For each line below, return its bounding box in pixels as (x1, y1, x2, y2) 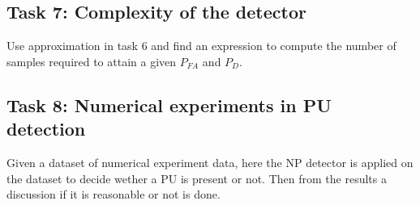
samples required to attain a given (6, 52, 177, 69)
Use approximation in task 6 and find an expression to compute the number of (6, 37, 396, 54)
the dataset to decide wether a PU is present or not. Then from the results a (6, 169, 387, 186)
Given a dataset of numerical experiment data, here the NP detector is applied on (6, 153, 414, 170)
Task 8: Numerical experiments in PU (6, 92, 332, 117)
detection (6, 116, 86, 141)
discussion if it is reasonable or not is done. (6, 186, 221, 203)
